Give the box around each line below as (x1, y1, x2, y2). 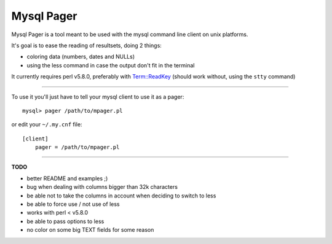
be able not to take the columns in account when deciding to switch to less (26, 192, 216, 199)
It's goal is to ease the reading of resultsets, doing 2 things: (11, 42, 162, 49)
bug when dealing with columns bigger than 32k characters (26, 183, 178, 191)
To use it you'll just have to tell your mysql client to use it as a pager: (11, 93, 184, 101)
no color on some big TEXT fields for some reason (26, 226, 154, 234)
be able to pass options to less (26, 218, 105, 225)
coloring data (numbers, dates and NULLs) (26, 53, 135, 61)
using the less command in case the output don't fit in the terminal (26, 61, 195, 69)
